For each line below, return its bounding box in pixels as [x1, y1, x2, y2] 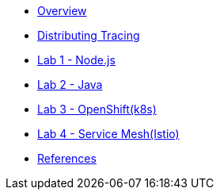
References [37, 152, 97, 165]
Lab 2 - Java [37, 78, 103, 91]
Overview [37, 4, 87, 17]
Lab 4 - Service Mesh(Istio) [37, 127, 180, 140]
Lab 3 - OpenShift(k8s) [37, 102, 157, 116]
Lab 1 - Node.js [37, 53, 116, 67]
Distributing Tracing [37, 29, 140, 42]
